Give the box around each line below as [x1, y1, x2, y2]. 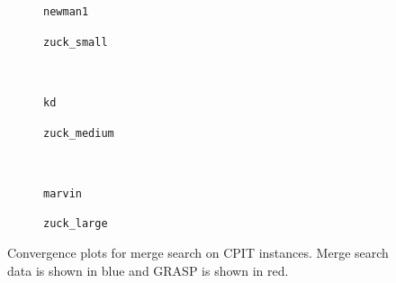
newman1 [43, 5, 89, 18]
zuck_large [43, 217, 108, 231]
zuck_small [43, 35, 108, 49]
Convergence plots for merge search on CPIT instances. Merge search [7, 243, 389, 262]
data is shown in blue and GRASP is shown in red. [7, 260, 289, 279]
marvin [43, 187, 82, 200]
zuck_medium [43, 126, 114, 140]
